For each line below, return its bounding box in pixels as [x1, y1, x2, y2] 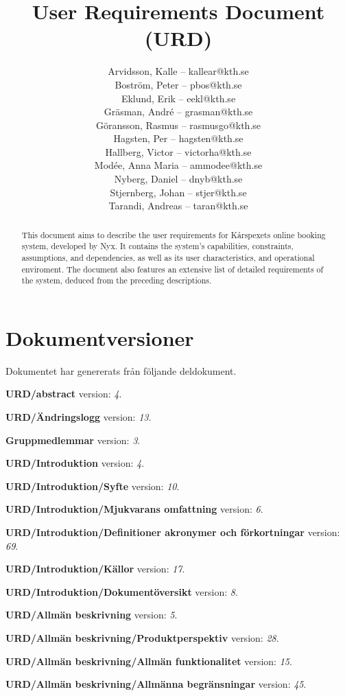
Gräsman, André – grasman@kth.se [104, 104, 253, 119]
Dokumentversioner [5, 323, 194, 351]
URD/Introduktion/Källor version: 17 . [5, 561, 185, 576]
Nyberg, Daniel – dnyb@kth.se [114, 172, 243, 186]
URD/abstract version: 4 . [5, 386, 122, 401]
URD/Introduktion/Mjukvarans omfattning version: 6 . [5, 502, 263, 516]
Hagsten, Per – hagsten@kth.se [113, 131, 243, 146]
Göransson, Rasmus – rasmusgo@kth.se [95, 117, 261, 132]
